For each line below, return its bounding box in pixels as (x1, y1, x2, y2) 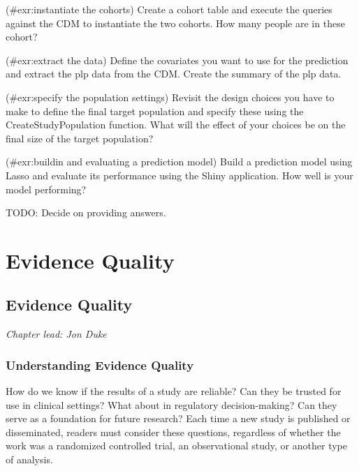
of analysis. (6, 452, 53, 467)
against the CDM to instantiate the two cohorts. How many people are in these (6, 15, 345, 30)
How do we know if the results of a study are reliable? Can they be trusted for (6, 384, 342, 398)
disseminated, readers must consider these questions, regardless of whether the (6, 424, 341, 439)
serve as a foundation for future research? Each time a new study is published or (6, 411, 351, 426)
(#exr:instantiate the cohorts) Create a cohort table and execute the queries (6, 2, 332, 16)
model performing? (6, 181, 87, 196)
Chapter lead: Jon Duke (6, 327, 107, 341)
